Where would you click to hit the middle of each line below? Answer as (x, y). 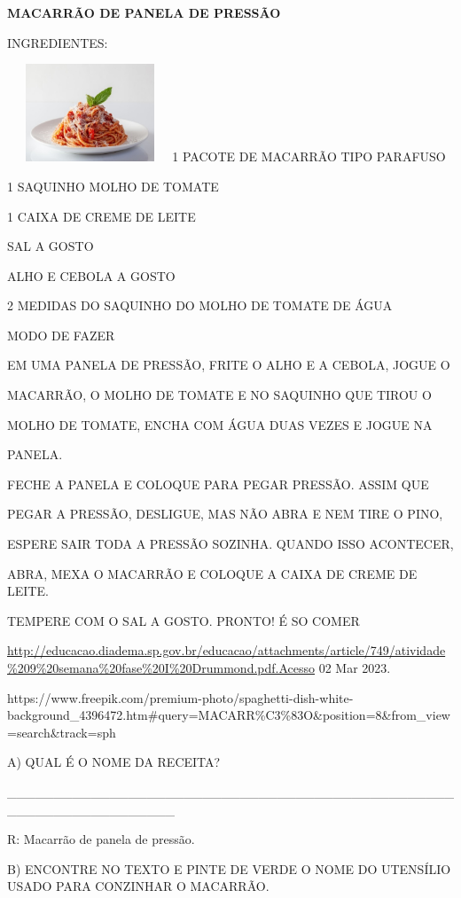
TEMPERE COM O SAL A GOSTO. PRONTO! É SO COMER (184, 620)
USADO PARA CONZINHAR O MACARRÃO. (138, 886)
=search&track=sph (62, 732)
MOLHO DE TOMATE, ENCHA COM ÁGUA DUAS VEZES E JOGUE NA (220, 424)
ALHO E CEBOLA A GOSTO (91, 275)
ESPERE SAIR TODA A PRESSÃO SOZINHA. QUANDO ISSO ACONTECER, (230, 544)
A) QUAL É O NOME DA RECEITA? (114, 762)
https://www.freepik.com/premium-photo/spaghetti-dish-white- (180, 697)
